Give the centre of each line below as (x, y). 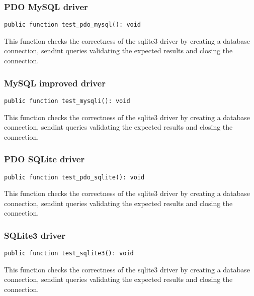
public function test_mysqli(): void (67, 101)
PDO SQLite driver (45, 159)
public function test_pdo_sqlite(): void (74, 177)
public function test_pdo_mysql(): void (73, 25)
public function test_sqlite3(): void (69, 254)
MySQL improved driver (55, 83)
